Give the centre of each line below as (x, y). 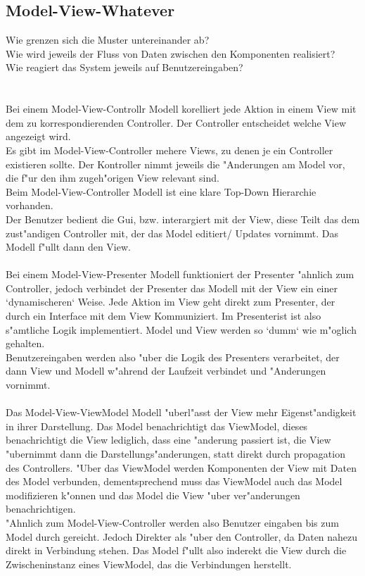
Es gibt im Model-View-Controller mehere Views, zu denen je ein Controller (169, 150)
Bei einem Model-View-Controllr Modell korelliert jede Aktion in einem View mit (181, 109)
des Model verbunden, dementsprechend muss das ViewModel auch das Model (174, 481)
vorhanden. (30, 205)
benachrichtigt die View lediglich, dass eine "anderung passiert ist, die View (168, 440)
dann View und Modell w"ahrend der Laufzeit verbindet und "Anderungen (166, 371)
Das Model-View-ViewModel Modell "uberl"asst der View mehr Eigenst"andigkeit (181, 412)
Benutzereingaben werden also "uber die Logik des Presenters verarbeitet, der (173, 357)
